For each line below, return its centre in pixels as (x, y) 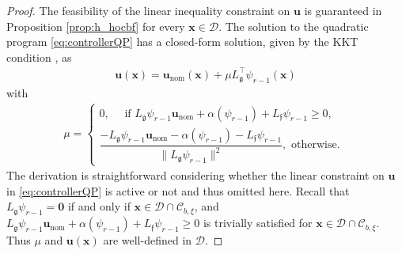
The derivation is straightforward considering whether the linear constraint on (195, 175)
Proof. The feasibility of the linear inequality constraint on (148, 10)
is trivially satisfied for (258, 223)
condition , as (39, 57)
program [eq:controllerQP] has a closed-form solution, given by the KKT (182, 42)
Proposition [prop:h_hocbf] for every (96, 26)
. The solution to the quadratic (294, 26)
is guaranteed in (343, 10)
